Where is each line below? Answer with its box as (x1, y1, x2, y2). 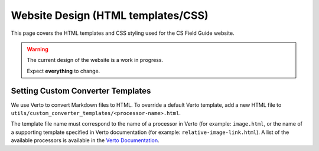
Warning (27, 45, 48, 52)
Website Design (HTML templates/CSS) (11, 9, 209, 22)
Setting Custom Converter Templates (11, 86, 151, 96)
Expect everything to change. (27, 67, 100, 74)
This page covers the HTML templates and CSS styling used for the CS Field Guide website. (11, 29, 235, 37)
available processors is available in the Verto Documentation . (11, 137, 159, 144)
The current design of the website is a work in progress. (27, 57, 164, 64)
